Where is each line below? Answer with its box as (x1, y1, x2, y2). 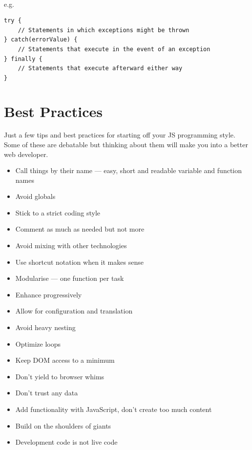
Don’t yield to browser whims (15, 371, 105, 381)
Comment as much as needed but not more (15, 224, 145, 234)
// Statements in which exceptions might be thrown (18, 26, 189, 34)
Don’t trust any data (15, 388, 78, 398)
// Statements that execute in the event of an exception (18, 45, 210, 53)
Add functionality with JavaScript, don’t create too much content (15, 404, 212, 414)
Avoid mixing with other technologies (15, 240, 127, 251)
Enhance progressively (15, 289, 82, 299)
